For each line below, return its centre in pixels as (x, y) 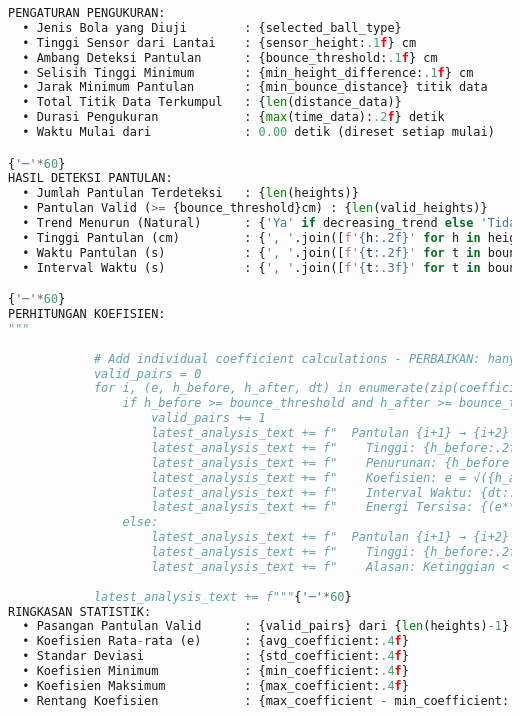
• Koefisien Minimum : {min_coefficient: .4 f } (215, 671)
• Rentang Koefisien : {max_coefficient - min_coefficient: (266, 700)
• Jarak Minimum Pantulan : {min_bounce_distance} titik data (255, 87)
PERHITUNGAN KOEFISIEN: (87, 314)
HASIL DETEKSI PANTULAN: (90, 178)
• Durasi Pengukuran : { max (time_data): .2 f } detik (233, 117)
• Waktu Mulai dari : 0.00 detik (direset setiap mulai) (258, 132)
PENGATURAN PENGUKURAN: (87, 13)
